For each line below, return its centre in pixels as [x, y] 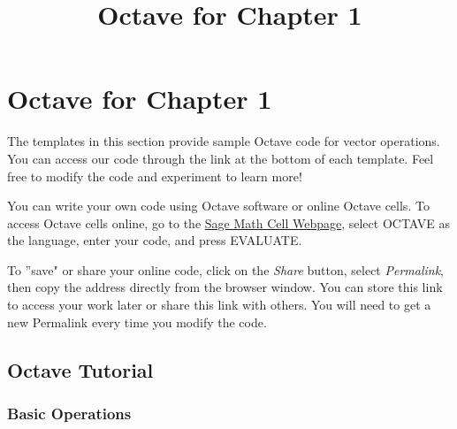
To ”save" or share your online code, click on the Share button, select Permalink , [226, 269]
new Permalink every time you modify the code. [137, 322]
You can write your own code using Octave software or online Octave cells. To [218, 206]
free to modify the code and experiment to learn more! [155, 176]
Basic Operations [69, 413]
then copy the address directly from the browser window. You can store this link [225, 287]
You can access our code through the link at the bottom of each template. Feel [221, 158]
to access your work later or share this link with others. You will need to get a [219, 305]
